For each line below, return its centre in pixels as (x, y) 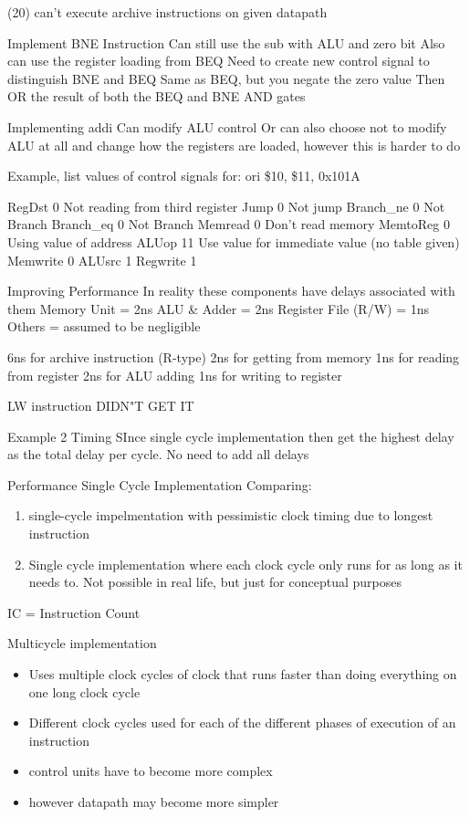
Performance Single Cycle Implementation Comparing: (160, 484)
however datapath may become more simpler (154, 801)
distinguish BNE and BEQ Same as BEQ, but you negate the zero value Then (226, 78)
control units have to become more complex (151, 771)
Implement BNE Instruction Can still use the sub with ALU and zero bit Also (226, 42)
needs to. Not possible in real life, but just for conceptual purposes (215, 582)
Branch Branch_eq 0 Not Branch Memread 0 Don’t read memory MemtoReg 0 (229, 224)
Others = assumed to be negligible (104, 326)
